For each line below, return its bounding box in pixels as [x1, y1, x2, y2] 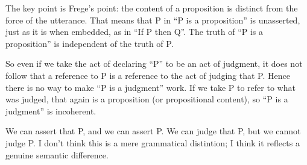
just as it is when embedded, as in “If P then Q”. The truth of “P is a [5, 25, 264, 38]
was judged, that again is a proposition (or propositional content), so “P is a [5, 93, 288, 105]
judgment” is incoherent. [5, 104, 97, 117]
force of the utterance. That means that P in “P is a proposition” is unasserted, [5, 13, 300, 26]
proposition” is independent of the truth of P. [5, 37, 174, 49]
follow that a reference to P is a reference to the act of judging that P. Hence [5, 69, 290, 81]
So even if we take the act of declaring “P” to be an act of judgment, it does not [5, 57, 303, 70]
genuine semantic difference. [5, 148, 109, 161]
